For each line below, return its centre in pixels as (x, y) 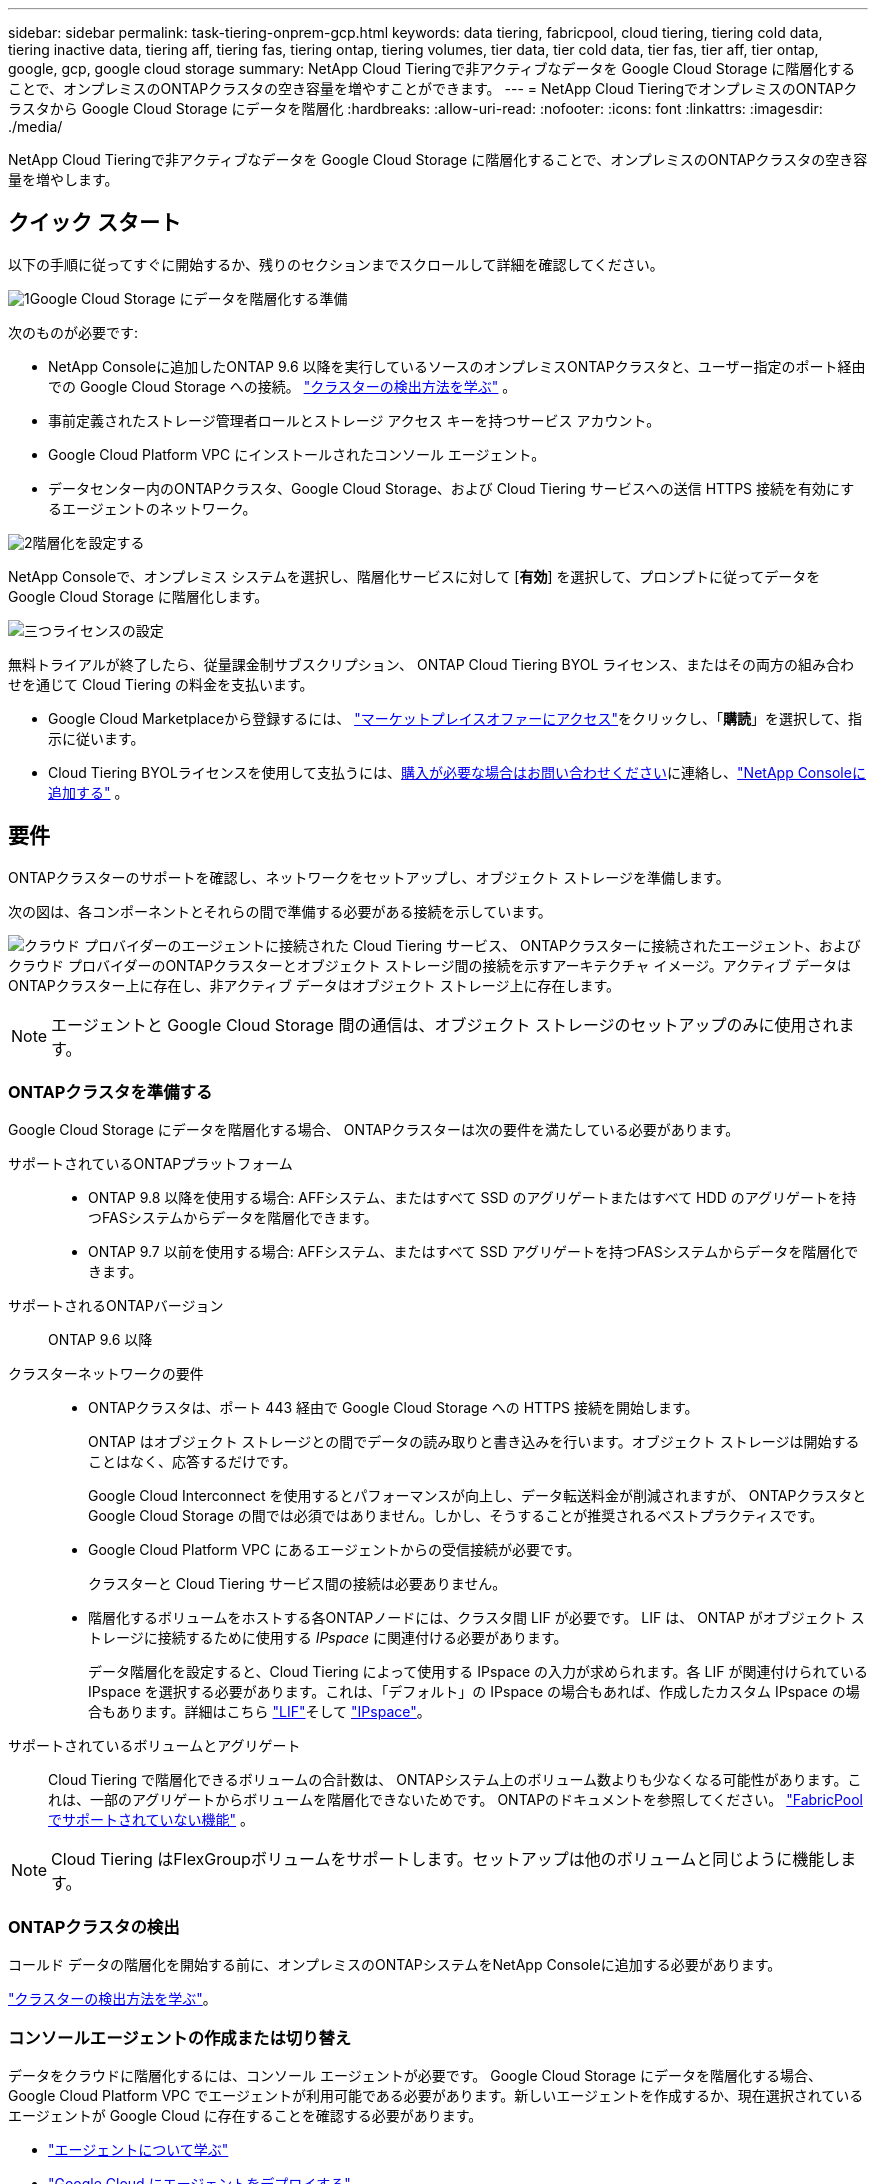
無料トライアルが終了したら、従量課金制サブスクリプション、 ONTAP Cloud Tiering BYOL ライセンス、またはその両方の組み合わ (431, 664)
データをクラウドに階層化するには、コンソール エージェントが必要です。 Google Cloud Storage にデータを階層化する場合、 (415, 2075)
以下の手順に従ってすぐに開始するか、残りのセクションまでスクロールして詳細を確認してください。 (336, 264)
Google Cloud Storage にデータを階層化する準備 (188, 298)
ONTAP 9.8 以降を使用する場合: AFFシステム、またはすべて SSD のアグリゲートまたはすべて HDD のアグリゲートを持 (472, 1198)
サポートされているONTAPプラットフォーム (150, 1164)
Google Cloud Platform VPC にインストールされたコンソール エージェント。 (297, 454)
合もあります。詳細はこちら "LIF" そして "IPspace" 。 (259, 1712)
